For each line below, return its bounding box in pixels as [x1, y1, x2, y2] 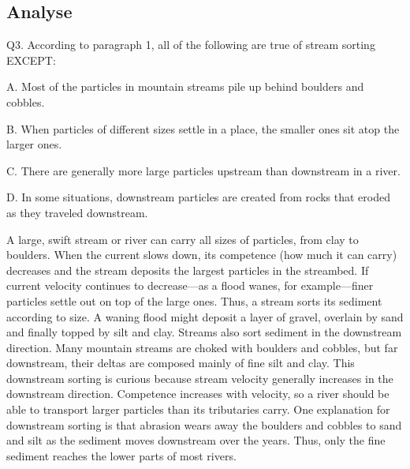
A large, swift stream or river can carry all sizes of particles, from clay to [6, 231, 359, 247]
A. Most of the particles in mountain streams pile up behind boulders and [6, 78, 364, 95]
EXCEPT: [6, 51, 56, 68]
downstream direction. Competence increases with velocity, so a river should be [6, 385, 389, 402]
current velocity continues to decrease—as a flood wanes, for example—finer [6, 277, 374, 294]
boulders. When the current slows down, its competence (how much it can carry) [6, 246, 397, 263]
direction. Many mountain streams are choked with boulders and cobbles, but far [6, 339, 398, 355]
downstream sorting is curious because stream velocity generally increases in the [6, 370, 393, 386]
